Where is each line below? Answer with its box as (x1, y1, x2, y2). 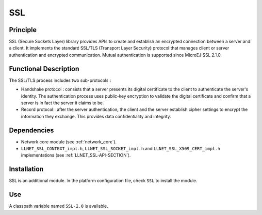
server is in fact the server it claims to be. (21, 100, 104, 106)
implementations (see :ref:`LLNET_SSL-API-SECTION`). (21, 153, 131, 158)
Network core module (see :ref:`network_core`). (21, 138, 117, 145)
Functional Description (9, 64, 80, 73)
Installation (9, 165, 44, 173)
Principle (9, 26, 37, 34)
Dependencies (9, 126, 54, 134)
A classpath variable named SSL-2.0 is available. (9, 203, 109, 209)
